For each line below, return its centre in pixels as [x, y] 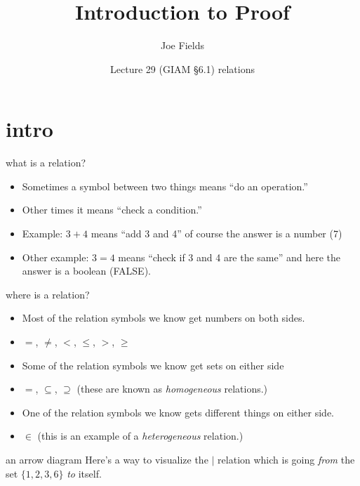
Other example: [55, 257]
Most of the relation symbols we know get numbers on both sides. [164, 318]
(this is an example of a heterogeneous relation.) [140, 436]
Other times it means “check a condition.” [112, 210]
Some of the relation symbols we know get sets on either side [153, 365]
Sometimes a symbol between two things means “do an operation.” [165, 186]
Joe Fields [182, 45]
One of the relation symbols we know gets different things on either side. [178, 412]
